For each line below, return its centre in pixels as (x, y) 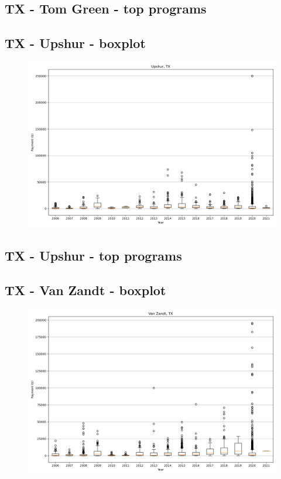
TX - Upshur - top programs (93, 256)
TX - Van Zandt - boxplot (85, 290)
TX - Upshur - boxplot (75, 43)
